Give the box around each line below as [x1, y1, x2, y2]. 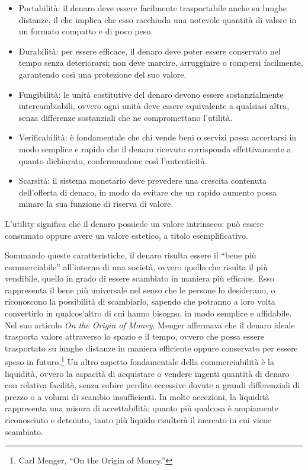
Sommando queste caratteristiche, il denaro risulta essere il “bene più [5, 249, 256, 261]
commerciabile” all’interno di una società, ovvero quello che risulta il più [5, 260, 268, 273]
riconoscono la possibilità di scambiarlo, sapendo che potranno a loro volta [5, 295, 275, 308]
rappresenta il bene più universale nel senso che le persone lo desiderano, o [5, 283, 275, 296]
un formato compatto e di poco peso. [18, 25, 153, 37]
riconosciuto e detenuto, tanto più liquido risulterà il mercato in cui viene [5, 414, 271, 426]
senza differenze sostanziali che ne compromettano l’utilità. [18, 111, 233, 123]
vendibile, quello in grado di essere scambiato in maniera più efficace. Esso [5, 272, 274, 284]
